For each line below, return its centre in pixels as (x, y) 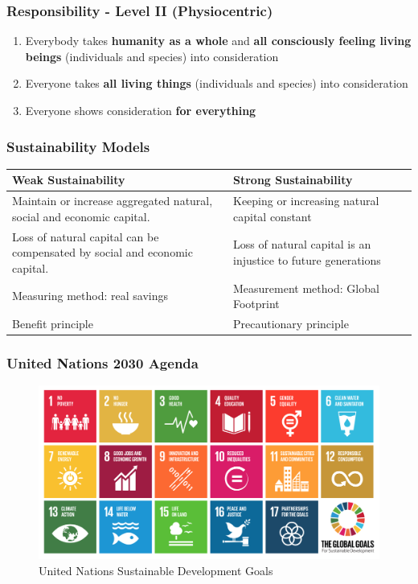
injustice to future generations (307, 259)
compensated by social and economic (102, 252)
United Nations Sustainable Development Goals (156, 570)
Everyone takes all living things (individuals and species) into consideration (217, 83)
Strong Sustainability (293, 180)
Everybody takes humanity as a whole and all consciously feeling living (218, 41)
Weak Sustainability (69, 180)
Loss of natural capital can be (86, 236)
